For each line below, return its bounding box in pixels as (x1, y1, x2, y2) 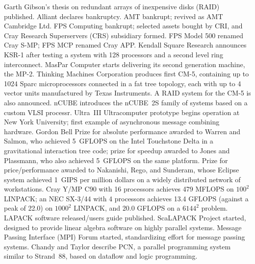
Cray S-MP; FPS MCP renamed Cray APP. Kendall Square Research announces (4, 40, 247, 50)
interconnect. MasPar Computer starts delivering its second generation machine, (4, 59, 245, 69)
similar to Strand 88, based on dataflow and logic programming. (4, 251, 198, 261)
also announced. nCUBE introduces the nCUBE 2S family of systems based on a (4, 97, 248, 107)
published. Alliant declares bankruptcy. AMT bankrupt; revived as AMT (4, 11, 223, 21)
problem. (201, 203, 228, 213)
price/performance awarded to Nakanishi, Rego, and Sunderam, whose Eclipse (4, 165, 239, 175)
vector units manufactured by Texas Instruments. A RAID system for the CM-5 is (4, 88, 251, 98)
